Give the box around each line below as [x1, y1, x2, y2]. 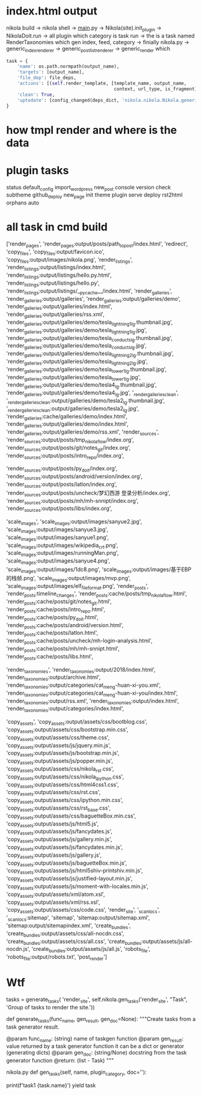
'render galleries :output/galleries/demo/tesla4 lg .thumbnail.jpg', [6, 381, 157, 390]
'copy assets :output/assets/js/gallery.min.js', [6, 836, 112, 845]
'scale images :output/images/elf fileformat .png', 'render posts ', [6, 582, 149, 591]
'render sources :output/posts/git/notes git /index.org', [6, 444, 131, 453]
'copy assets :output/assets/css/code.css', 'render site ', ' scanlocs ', [6, 906, 161, 915]
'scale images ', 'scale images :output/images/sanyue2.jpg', [6, 518, 142, 526]
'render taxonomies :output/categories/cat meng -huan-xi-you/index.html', [6, 689, 179, 698]
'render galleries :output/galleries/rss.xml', [6, 311, 105, 320]
